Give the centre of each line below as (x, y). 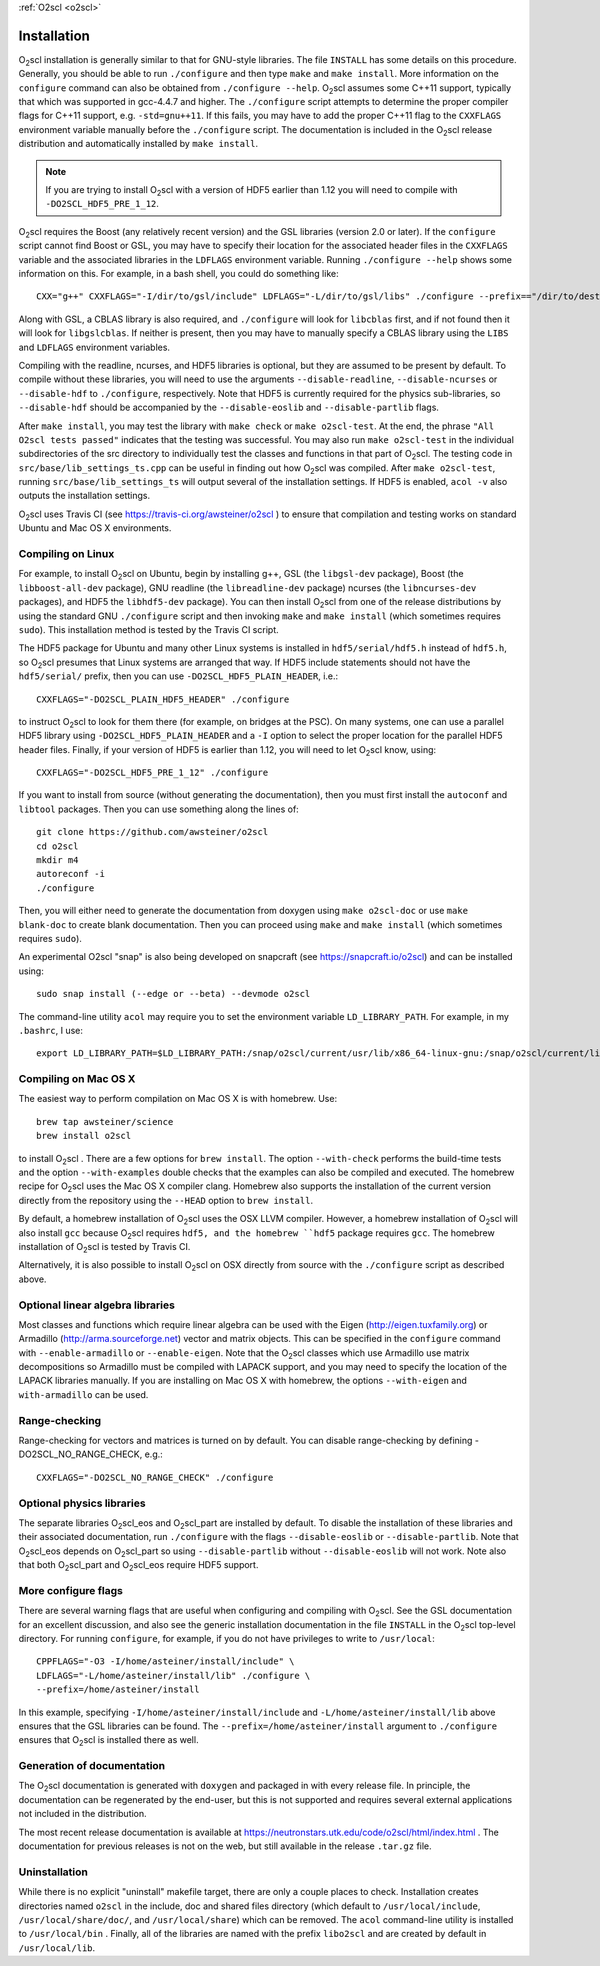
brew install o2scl (84, 1136)
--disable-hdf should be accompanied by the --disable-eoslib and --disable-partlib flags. (229, 407)
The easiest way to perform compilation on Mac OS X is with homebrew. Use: (178, 1099)
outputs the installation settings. (84, 496)
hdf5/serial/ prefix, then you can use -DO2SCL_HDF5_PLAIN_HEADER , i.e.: (178, 676)
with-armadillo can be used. (83, 1394)
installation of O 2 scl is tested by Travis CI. (104, 1247)
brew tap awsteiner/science (105, 1121)
